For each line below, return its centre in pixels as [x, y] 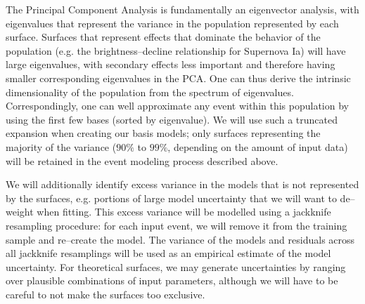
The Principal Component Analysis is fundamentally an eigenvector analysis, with [182, 9]
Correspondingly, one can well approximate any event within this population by [177, 106]
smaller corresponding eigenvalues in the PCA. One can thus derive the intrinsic [178, 78]
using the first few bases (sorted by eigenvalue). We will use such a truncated [172, 119]
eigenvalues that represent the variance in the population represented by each [172, 23]
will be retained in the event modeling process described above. [142, 160]
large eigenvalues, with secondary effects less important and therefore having [171, 64]
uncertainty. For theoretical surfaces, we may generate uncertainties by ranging [176, 266]
